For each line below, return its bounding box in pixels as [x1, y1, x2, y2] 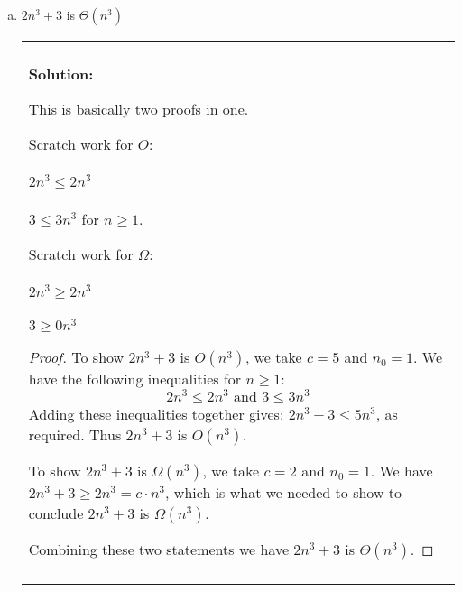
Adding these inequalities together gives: [28, 403, 284, 425]
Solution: [28, 63, 94, 84]
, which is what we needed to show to [165, 482, 402, 504]
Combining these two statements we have [28, 539, 289, 560]
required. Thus [28, 424, 122, 446]
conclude [28, 503, 84, 524]
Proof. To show [28, 347, 125, 368]
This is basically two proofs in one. [28, 98, 249, 119]
